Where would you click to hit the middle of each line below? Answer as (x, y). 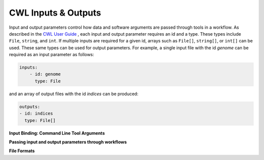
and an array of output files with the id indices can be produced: (74, 94)
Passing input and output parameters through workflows (68, 142)
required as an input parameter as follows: (52, 55)
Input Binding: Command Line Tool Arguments (57, 133)
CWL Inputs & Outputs (55, 13)
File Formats (22, 151)
